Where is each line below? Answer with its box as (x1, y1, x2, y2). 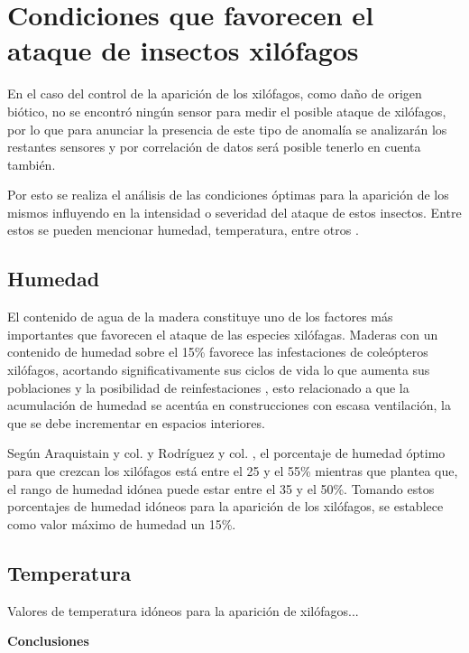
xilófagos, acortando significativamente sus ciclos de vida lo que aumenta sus (7, 360, 430, 379)
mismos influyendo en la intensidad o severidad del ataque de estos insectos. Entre (7, 202, 462, 221)
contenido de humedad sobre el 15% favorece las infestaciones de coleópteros (7, 342, 428, 361)
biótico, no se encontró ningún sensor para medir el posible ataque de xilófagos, (7, 101, 446, 120)
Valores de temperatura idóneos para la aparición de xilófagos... (7, 601, 359, 620)
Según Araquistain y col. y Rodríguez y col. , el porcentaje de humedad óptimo (7, 443, 446, 462)
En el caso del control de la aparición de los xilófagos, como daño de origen (7, 84, 422, 103)
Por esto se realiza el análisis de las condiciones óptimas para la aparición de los (7, 185, 449, 204)
